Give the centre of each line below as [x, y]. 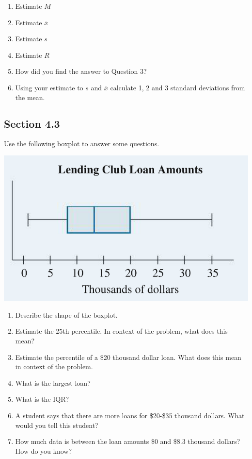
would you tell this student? [57, 425]
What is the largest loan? [53, 382]
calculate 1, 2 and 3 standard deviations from [178, 87]
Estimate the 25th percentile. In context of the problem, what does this [121, 331]
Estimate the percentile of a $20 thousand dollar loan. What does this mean [128, 357]
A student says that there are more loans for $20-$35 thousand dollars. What [130, 416]
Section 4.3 [32, 123]
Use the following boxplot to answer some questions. [82, 144]
